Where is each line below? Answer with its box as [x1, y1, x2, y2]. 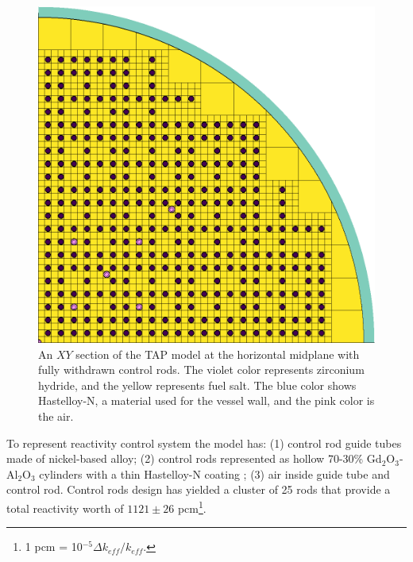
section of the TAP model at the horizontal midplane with [75, 345, 360, 362]
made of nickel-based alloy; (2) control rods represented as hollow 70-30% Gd [6, 450, 382, 467]
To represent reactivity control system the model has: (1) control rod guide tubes [6, 434, 402, 451]
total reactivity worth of [6, 499, 124, 516]
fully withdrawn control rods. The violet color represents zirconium [38, 361, 365, 378]
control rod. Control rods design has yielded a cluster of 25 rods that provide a [6, 481, 391, 498]
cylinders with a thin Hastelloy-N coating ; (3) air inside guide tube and [39, 465, 390, 482]
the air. [38, 407, 74, 424]
